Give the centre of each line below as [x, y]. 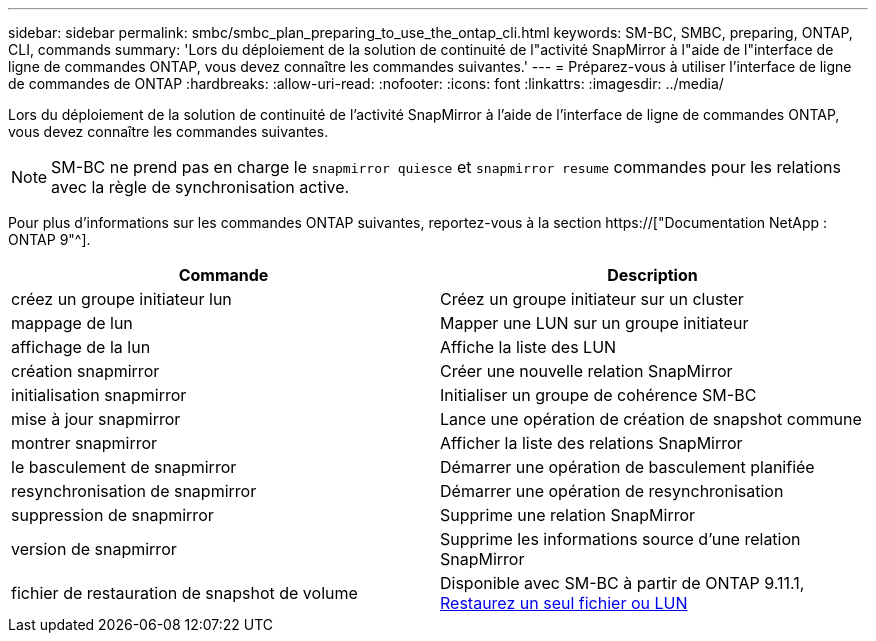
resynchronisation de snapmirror [134, 491]
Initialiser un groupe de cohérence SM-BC [598, 395]
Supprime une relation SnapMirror [568, 515]
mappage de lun [72, 323]
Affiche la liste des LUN [528, 347]
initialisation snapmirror [99, 395]
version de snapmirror [94, 549]
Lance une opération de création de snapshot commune [651, 419]
